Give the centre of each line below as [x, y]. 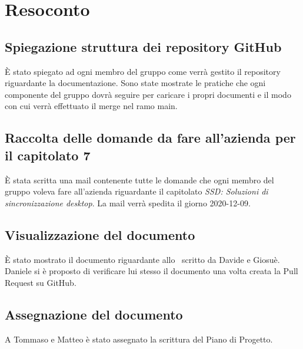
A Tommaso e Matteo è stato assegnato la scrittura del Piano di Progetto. [139, 339]
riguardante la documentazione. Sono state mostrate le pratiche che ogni [135, 83]
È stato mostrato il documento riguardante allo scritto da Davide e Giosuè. [142, 259]
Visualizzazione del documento [100, 234]
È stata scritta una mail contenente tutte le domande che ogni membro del [139, 180]
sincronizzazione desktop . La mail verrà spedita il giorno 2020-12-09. [128, 203]
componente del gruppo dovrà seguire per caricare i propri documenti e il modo [148, 94]
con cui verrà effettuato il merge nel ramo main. [91, 106]
